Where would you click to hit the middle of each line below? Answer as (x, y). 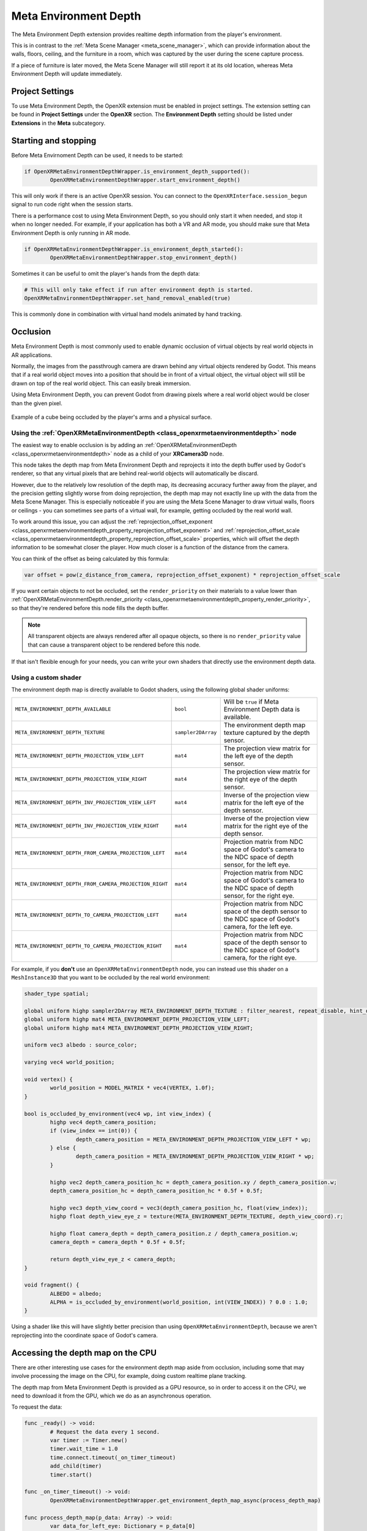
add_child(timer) (76, 1466)
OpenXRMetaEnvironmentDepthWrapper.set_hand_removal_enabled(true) (128, 298)
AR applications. (32, 355)
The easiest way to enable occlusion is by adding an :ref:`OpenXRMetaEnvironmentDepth (124, 445)
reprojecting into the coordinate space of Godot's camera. (85, 1335)
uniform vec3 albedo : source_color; (81, 1045)
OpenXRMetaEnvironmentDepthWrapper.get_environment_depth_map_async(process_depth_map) (185, 1500)
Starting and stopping (54, 141)
